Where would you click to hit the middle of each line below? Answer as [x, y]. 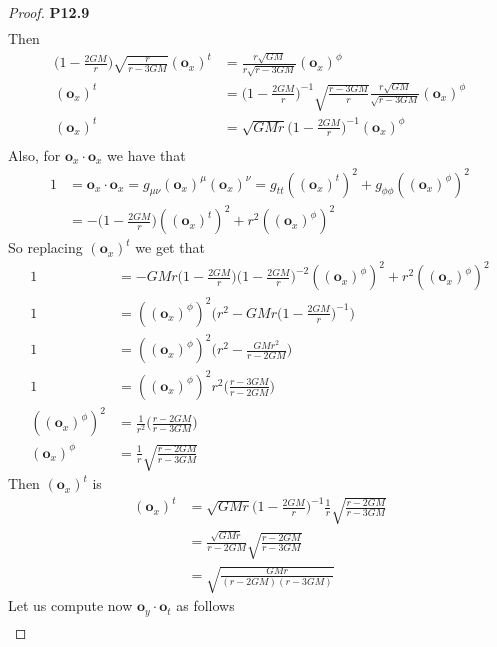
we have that [146, 154]
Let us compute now [70, 605]
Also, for [34, 154]
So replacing [45, 247]
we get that [170, 247]
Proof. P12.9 [49, 12]
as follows [205, 605]
